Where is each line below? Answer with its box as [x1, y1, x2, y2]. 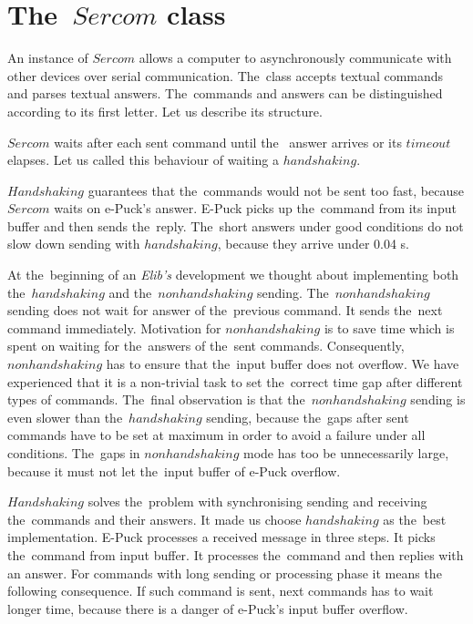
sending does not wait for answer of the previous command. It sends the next [7, 301, 443, 320]
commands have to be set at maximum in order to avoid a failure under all [7, 425, 426, 445]
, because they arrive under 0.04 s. [217, 234, 409, 253]
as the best [383, 509, 447, 528]
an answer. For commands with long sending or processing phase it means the [7, 563, 442, 582]
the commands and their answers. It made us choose [7, 509, 302, 528]
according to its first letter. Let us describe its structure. [7, 101, 323, 120]
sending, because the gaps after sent [206, 407, 409, 426]
